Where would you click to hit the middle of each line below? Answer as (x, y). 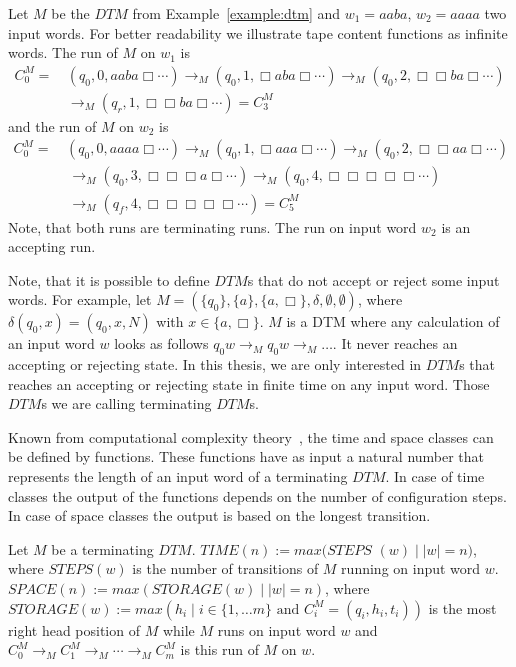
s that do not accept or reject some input (373, 279)
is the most (462, 607)
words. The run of (63, 52)
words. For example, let (80, 299)
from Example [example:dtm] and (236, 13)
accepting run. (52, 246)
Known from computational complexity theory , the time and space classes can (251, 436)
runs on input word (276, 629)
